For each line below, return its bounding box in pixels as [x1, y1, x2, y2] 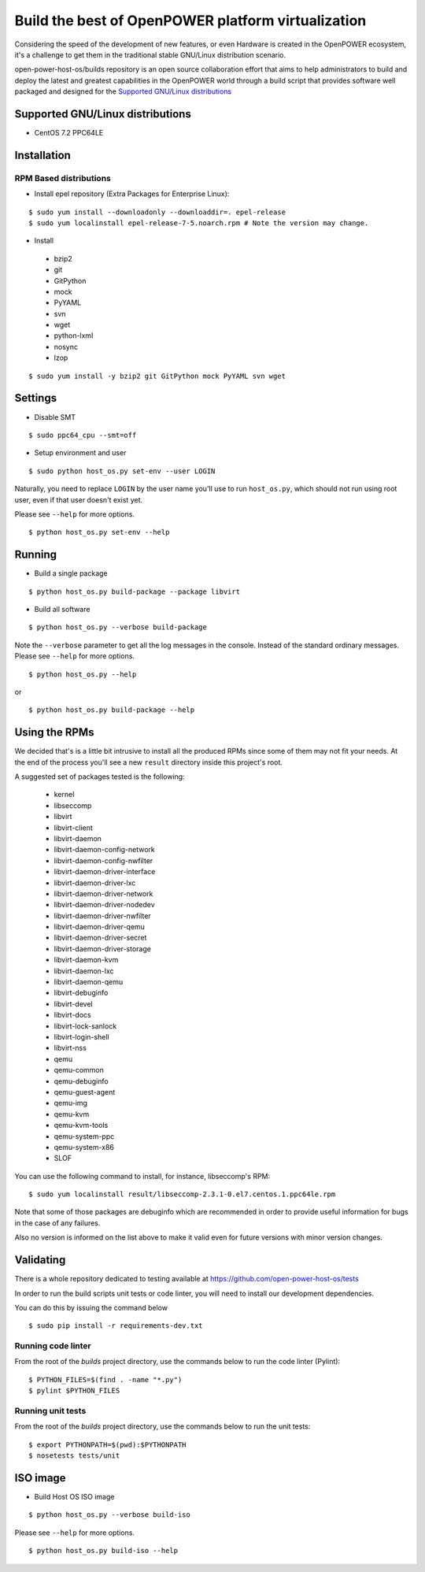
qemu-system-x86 [54, 1142, 114, 1151]
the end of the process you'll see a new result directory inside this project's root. [14, 757, 283, 767]
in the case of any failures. [14, 1218, 101, 1228]
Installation [14, 148, 71, 161]
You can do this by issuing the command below [14, 1303, 168, 1312]
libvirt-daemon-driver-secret [54, 933, 147, 943]
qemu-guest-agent [54, 1087, 116, 1096]
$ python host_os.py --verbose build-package [28, 623, 208, 632]
